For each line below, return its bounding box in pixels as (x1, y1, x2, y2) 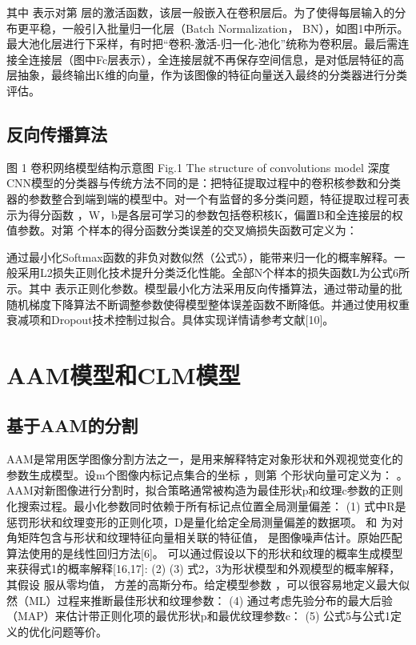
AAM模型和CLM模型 (6, 358, 241, 391)
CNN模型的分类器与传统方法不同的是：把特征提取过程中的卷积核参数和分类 (6, 174, 402, 191)
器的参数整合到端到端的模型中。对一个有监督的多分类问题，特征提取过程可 (6, 190, 398, 206)
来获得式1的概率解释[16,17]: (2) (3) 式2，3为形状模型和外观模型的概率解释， (6, 560, 401, 577)
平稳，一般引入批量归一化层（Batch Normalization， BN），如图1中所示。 (28, 19, 409, 36)
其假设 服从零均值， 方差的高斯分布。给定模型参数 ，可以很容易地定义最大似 (6, 576, 410, 593)
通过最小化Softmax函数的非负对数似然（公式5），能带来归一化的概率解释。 (6, 248, 394, 265)
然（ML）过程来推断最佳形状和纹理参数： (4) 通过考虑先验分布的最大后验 (6, 591, 393, 608)
